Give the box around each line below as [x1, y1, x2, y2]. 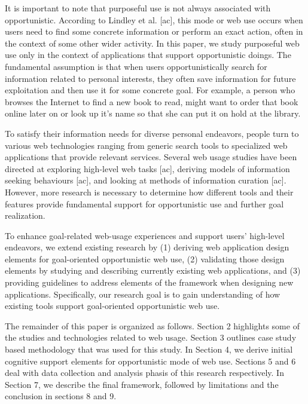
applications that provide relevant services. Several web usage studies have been [5, 151, 297, 163]
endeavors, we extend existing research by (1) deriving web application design [5, 241, 289, 253]
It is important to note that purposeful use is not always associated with [5, 2, 271, 14]
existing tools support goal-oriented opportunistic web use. [5, 299, 220, 312]
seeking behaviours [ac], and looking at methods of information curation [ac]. [5, 174, 286, 186]
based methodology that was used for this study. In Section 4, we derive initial [5, 343, 293, 356]
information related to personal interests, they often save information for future [5, 72, 296, 84]
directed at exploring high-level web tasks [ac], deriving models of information [5, 162, 290, 175]
